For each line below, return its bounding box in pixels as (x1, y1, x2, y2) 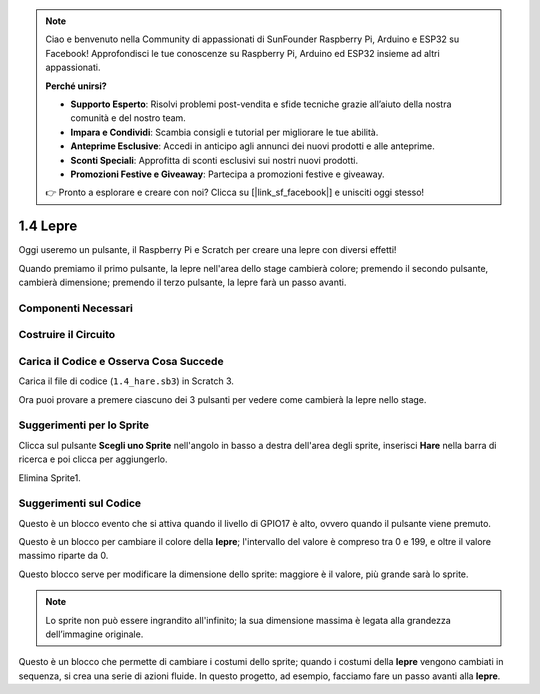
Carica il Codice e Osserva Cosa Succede (18, 354, 224, 368)
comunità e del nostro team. (70, 112, 187, 124)
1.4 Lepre (18, 218, 78, 235)
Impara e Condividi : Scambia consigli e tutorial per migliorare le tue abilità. (70, 126, 379, 138)
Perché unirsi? (45, 80, 107, 92)
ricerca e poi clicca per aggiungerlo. (18, 453, 169, 465)
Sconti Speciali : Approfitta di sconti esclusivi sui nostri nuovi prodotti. (70, 154, 359, 166)
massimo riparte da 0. (18, 550, 109, 562)
